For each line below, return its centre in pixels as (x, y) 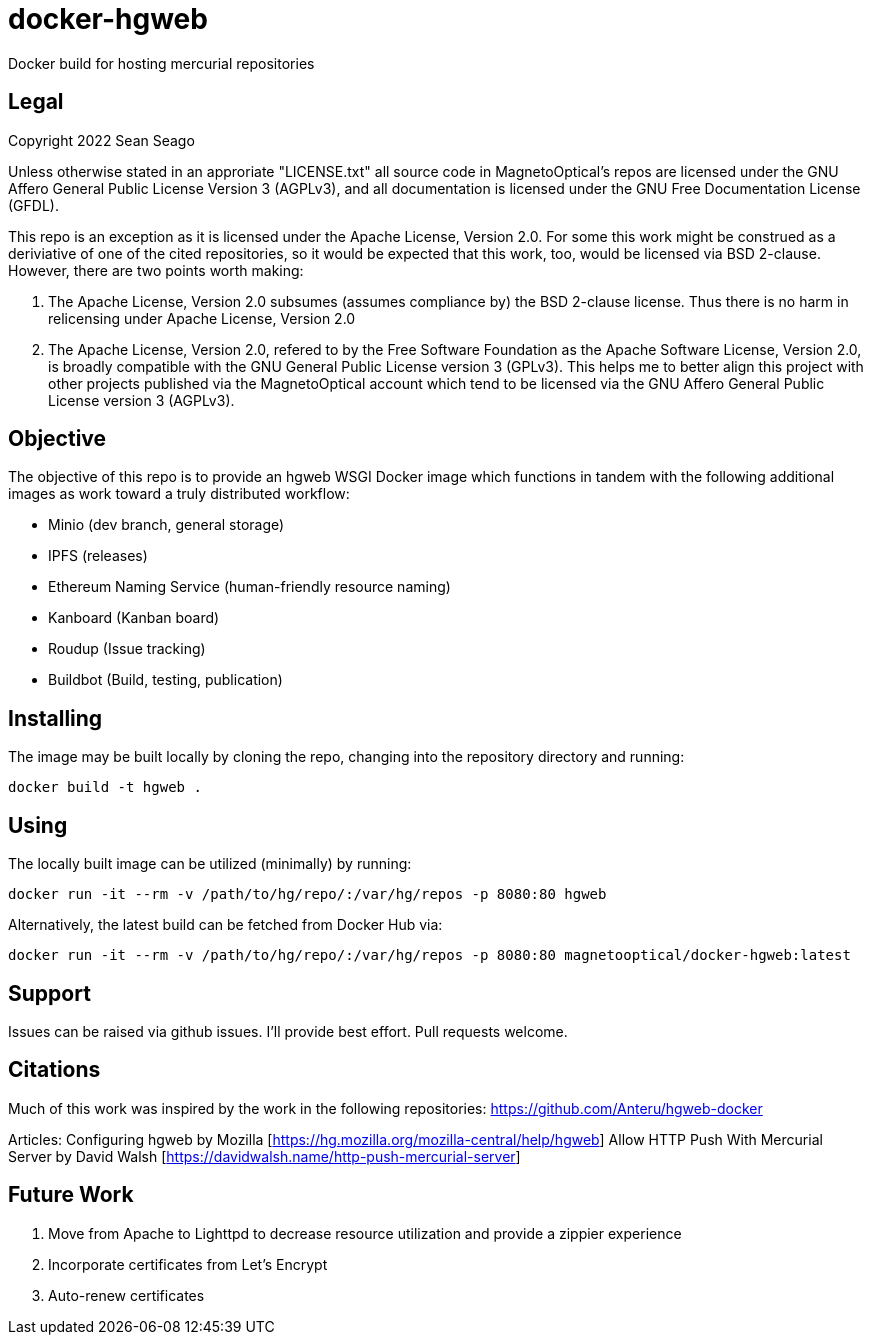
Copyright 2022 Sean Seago (101, 140)
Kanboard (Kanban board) (134, 618)
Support (49, 993)
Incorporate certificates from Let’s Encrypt (188, 1264)
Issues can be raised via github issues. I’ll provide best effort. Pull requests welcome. (288, 1031)
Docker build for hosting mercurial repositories (161, 63)
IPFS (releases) (98, 556)
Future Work (71, 1195)
